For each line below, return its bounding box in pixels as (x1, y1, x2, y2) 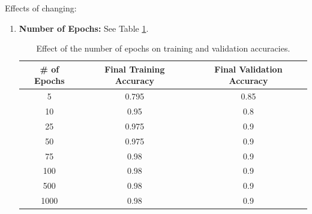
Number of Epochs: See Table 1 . (19, 22, 149, 34)
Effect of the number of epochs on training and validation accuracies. (36, 42, 290, 55)
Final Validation (214, 62, 283, 75)
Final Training (104, 62, 165, 75)
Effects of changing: (5, 2, 77, 14)
